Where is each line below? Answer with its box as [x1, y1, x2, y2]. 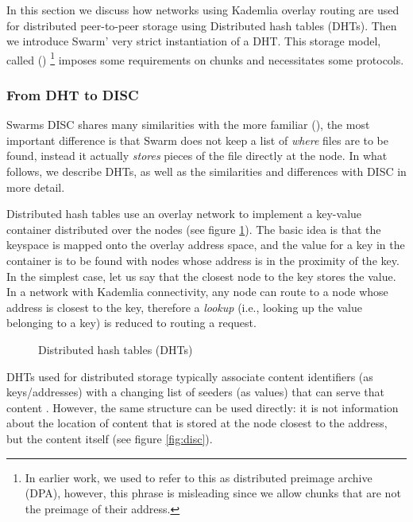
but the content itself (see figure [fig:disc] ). [6, 430, 213, 446]
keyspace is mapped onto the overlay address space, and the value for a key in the [6, 236, 405, 253]
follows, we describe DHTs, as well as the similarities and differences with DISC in [6, 163, 407, 180]
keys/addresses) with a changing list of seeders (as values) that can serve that [6, 384, 385, 400]
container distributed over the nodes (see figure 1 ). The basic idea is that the [6, 220, 381, 237]
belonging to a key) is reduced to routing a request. [6, 314, 257, 331]
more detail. [6, 178, 65, 195]
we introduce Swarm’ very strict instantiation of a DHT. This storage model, [6, 33, 381, 49]
